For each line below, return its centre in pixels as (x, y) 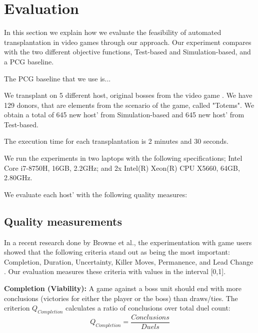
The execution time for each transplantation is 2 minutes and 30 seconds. (116, 141)
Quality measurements (63, 221)
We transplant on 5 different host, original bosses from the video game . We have (128, 95)
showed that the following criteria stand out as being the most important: (117, 252)
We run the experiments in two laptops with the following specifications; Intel (123, 158)
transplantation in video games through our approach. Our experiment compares (128, 42)
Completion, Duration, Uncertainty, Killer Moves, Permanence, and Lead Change (129, 261)
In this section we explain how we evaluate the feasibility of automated (113, 32)
